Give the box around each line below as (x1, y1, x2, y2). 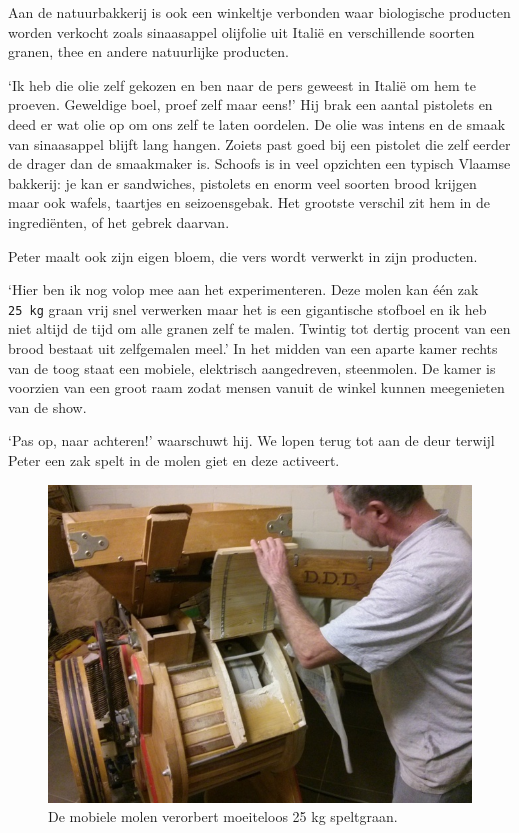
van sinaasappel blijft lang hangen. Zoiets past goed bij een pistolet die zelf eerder (8, 133, 511, 154)
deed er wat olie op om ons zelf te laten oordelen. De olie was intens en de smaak (8, 113, 506, 134)
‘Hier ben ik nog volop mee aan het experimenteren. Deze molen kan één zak (8, 279, 479, 300)
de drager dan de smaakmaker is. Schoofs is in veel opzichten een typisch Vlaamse (8, 153, 511, 174)
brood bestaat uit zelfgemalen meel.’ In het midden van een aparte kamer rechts (8, 337, 498, 358)
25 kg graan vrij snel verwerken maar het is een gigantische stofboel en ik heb (8, 298, 487, 319)
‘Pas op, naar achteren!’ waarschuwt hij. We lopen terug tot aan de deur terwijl (8, 430, 495, 451)
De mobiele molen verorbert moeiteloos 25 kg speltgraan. (48, 806, 398, 827)
